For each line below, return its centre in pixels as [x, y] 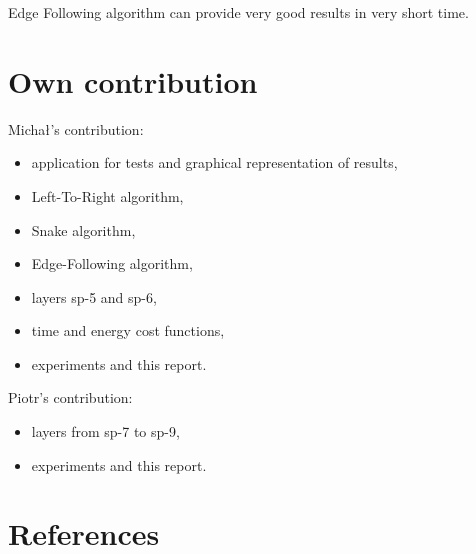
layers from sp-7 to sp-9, [105, 431]
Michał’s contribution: [76, 128]
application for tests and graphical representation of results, [214, 162]
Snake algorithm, [83, 229]
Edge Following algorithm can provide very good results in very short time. [238, 12]
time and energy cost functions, [128, 330]
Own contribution [133, 80]
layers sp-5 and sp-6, [94, 296]
